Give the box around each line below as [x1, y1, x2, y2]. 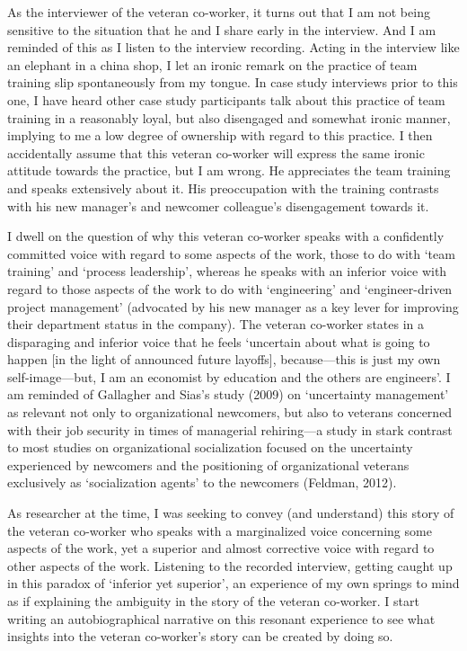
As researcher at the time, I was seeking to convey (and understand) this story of [7, 504, 454, 522]
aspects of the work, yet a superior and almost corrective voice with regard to [7, 539, 435, 557]
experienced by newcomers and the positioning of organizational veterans [7, 455, 410, 474]
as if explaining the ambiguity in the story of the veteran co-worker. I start [7, 592, 419, 610]
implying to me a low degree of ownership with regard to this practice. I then [7, 126, 433, 145]
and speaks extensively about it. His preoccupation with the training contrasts [7, 178, 439, 197]
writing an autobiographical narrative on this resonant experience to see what [7, 609, 436, 628]
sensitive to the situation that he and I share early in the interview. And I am [7, 20, 436, 39]
